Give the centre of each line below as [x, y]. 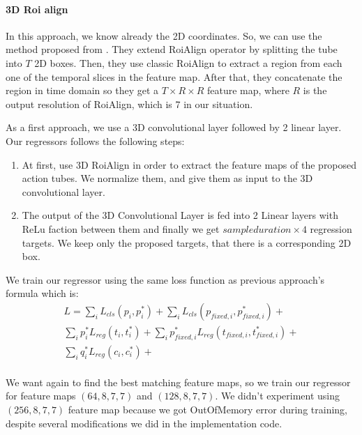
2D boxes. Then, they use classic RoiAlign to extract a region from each [188, 62]
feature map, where [248, 90]
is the [315, 90]
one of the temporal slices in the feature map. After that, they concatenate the [174, 76]
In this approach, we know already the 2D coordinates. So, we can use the [164, 35]
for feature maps [41, 396]
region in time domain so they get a [82, 90]
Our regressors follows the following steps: [95, 140]
